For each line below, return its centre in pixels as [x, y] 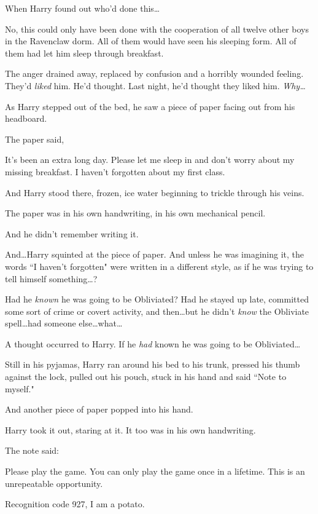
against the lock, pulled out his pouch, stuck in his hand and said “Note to [146, 377]
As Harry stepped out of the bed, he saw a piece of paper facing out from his [150, 106]
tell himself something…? [51, 278]
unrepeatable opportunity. [54, 483]
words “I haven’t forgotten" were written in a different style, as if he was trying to [159, 266]
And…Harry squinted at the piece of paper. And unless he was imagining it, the [154, 254]
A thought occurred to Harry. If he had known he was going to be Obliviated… [153, 343]
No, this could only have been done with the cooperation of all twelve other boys [157, 29]
